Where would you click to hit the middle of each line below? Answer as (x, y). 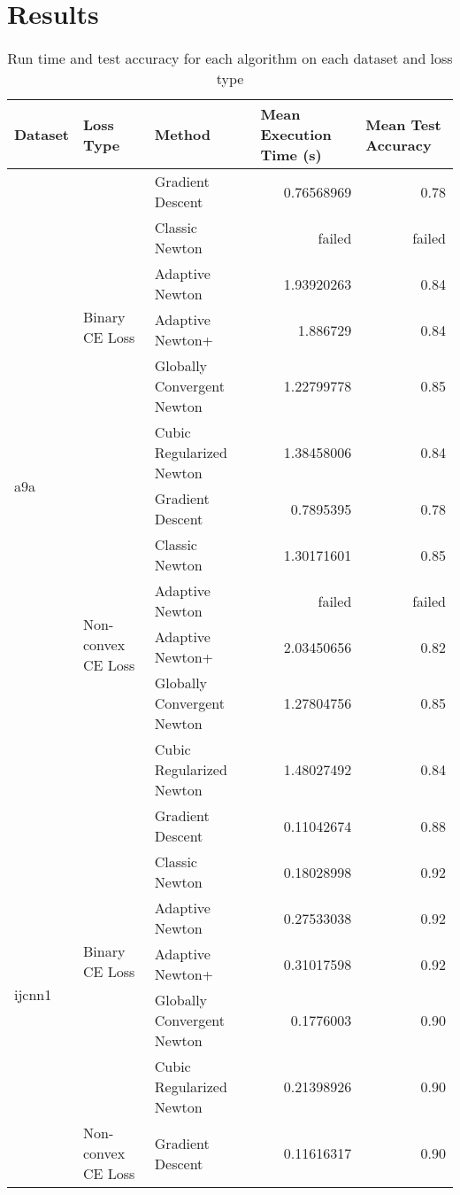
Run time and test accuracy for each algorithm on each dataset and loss (230, 58)
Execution (296, 135)
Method (183, 135)
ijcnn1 (33, 995)
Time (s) (291, 155)
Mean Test (403, 124)
